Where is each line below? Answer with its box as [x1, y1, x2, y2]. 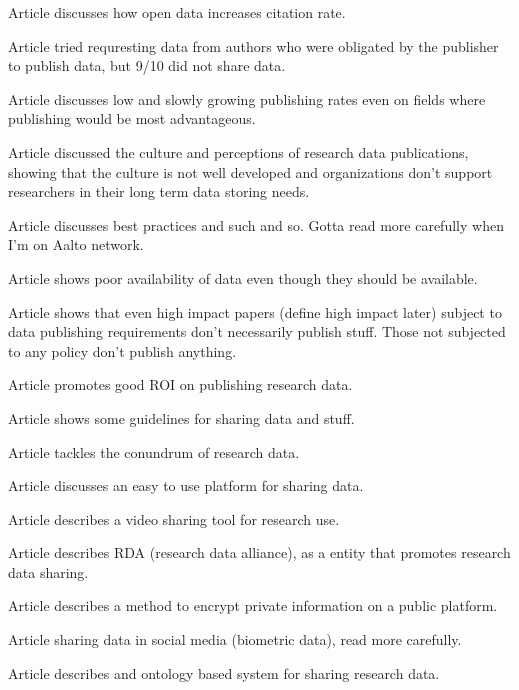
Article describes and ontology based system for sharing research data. [8, 662, 440, 683]
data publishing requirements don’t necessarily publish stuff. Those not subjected [8, 321, 506, 342]
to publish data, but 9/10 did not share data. [8, 55, 286, 76]
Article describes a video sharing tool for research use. [8, 508, 340, 529]
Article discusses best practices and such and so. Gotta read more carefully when [8, 214, 504, 235]
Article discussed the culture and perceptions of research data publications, [8, 141, 469, 162]
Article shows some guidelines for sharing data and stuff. [8, 407, 355, 428]
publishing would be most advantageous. [8, 108, 256, 129]
